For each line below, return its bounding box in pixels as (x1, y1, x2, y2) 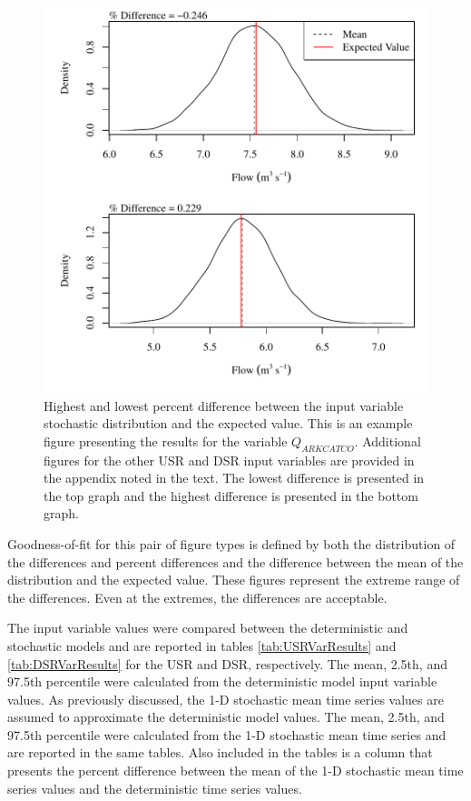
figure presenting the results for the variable (44, 431, 288, 450)
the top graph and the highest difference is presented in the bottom (44, 486, 418, 505)
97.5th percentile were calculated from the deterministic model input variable (7, 672, 437, 691)
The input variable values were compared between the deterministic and (7, 618, 408, 637)
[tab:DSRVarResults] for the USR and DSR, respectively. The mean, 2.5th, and (7, 654, 447, 673)
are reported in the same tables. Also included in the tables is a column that (7, 743, 433, 762)
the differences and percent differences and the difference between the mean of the (7, 552, 464, 571)
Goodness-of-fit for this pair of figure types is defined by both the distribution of (7, 534, 456, 553)
